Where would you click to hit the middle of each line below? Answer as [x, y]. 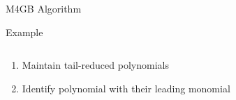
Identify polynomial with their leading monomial [126, 88]
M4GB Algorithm [44, 8]
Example [24, 32]
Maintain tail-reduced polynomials [95, 65]
